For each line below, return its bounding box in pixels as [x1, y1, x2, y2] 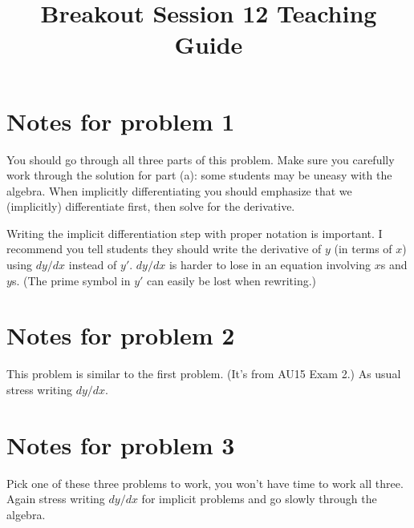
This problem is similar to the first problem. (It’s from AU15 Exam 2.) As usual [6, 365, 401, 382]
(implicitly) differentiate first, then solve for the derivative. [6, 198, 295, 215]
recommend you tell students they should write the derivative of [6, 240, 322, 257]
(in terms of [334, 240, 392, 257]
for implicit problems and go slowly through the [141, 490, 377, 507]
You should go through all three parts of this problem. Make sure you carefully [6, 151, 395, 167]
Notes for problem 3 [6, 428, 235, 461]
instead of [68, 256, 117, 273]
